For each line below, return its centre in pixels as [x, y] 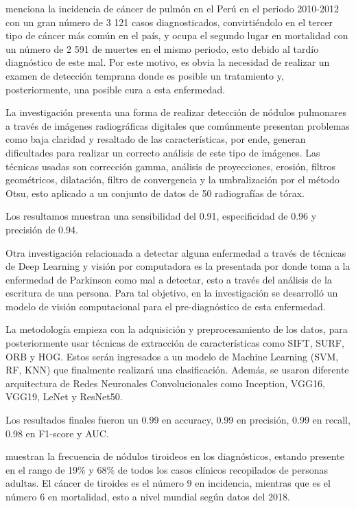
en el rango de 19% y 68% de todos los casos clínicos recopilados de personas [167, 469]
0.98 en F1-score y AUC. [57, 433]
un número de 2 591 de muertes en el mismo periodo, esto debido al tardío [162, 48]
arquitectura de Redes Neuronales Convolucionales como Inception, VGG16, [165, 383]
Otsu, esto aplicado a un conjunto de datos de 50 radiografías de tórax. [155, 193]
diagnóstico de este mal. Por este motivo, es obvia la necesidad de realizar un [168, 62]
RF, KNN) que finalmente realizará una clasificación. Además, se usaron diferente [177, 370]
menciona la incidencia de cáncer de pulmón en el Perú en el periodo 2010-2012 [173, 8]
